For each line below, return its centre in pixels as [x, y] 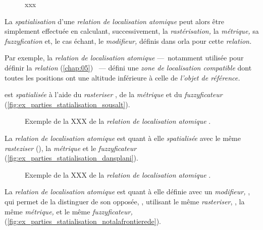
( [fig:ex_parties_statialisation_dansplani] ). [71, 158]
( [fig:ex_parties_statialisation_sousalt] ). [67, 104]
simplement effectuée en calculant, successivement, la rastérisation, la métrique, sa [132, 31]
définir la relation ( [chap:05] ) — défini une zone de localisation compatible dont [128, 67]
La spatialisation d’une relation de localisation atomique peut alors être [114, 21]
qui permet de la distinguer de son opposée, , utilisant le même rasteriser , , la [125, 201]
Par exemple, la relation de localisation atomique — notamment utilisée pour [124, 58]
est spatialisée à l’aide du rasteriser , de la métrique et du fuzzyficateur [114, 94]
